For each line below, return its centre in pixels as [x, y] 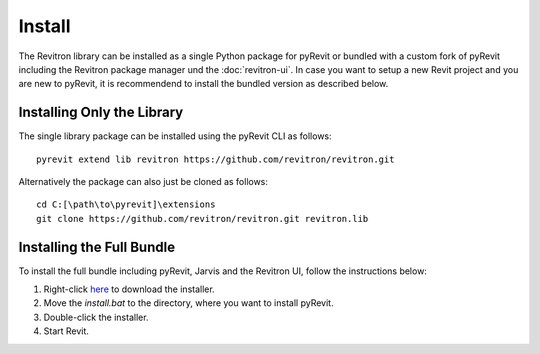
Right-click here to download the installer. [129, 289]
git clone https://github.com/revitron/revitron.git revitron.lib [202, 218]
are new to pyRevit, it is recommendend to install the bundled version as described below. [203, 84]
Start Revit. [66, 331]
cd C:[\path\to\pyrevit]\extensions [126, 204]
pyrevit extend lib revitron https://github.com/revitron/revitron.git [215, 159]
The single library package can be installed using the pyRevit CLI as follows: [175, 136]
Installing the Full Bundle [96, 246]
